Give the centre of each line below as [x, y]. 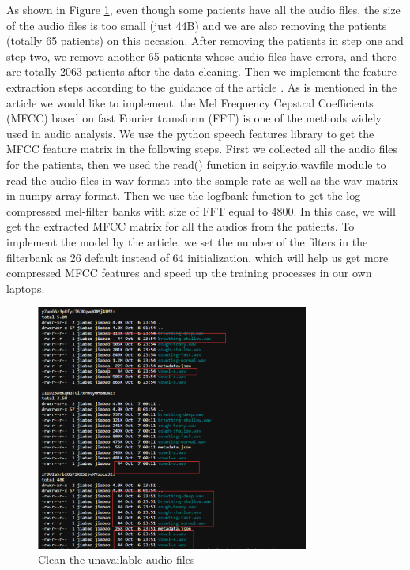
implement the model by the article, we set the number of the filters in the [187, 241]
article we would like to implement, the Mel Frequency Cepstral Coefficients [190, 102]
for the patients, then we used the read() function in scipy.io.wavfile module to [196, 164]
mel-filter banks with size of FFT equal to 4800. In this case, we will [230, 210]
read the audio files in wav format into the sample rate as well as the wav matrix [202, 180]
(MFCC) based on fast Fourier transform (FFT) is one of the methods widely [194, 118]
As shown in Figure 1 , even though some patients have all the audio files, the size [203, 9]
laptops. [26, 288]
